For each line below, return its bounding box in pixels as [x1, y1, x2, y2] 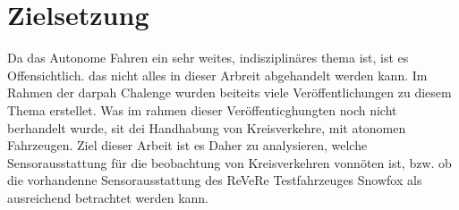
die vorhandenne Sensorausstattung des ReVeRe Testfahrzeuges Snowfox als [7, 171, 422, 189]
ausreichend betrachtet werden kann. [7, 188, 208, 206]
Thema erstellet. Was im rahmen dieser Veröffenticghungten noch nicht [7, 100, 397, 119]
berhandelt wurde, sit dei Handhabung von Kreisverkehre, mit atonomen [7, 118, 406, 137]
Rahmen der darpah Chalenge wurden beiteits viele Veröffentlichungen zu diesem [7, 83, 452, 102]
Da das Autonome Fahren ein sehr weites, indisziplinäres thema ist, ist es [7, 48, 409, 67]
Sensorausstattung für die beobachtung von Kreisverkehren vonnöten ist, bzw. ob [7, 153, 452, 172]
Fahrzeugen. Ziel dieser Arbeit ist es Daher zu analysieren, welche [7, 136, 368, 155]
